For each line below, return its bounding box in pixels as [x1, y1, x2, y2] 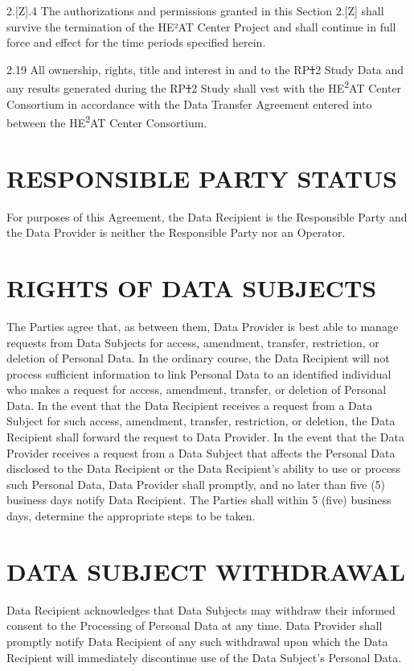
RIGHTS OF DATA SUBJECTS [6, 271, 377, 304]
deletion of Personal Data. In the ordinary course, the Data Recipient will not [6, 350, 390, 367]
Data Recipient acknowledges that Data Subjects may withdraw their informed [6, 601, 396, 618]
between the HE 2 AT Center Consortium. [6, 112, 207, 130]
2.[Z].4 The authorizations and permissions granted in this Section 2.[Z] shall [6, 2, 384, 19]
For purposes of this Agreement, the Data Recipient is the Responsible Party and [6, 208, 408, 225]
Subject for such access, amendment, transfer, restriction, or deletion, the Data [6, 412, 396, 429]
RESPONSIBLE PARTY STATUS [6, 161, 397, 194]
